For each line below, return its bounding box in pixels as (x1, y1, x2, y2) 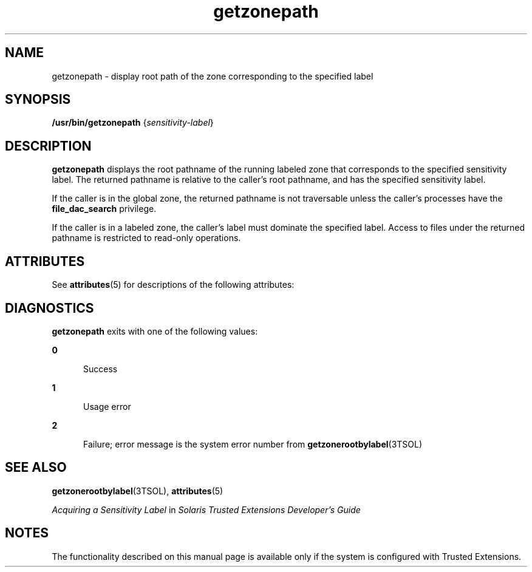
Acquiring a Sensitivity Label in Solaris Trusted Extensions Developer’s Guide (52, 504, 361, 515)
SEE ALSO (5, 460, 67, 475)
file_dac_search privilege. (52, 203, 157, 214)
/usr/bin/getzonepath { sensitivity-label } (52, 117, 214, 128)
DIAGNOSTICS (5, 300, 94, 316)
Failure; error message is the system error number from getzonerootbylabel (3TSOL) (83, 438, 423, 449)
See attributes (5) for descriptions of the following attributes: (52, 279, 295, 290)
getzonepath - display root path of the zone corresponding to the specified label (52, 70, 373, 81)
